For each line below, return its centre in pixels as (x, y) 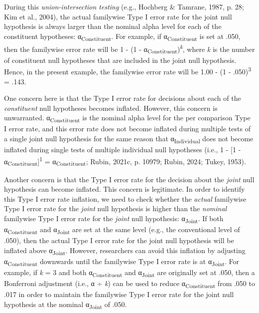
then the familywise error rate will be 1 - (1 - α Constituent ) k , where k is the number (129, 49)
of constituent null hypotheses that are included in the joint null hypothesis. (120, 60)
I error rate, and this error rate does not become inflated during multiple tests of (127, 129)
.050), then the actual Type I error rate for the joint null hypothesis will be (119, 240)
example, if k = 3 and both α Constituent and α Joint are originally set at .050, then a (129, 273)
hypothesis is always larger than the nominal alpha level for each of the (113, 26)
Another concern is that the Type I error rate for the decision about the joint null (129, 179)
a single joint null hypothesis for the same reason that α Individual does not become (129, 139)
